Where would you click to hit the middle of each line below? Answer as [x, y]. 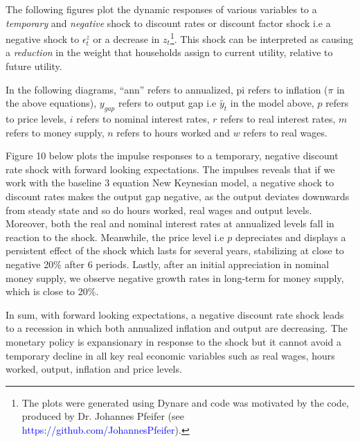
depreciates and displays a [290, 237]
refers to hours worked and [173, 132]
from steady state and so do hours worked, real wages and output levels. [159, 210]
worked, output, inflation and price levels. [94, 369]
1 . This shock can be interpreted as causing [261, 38]
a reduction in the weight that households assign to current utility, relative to [169, 52]
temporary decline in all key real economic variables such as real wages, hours [170, 355]
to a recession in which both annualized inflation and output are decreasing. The [177, 328]
